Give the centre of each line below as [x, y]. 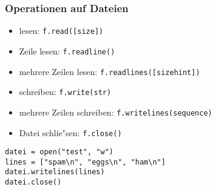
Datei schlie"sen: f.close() [70, 132]
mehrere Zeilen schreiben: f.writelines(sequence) [116, 112]
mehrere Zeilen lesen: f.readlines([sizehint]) [110, 71]
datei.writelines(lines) [55, 172]
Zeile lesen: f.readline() [67, 51]
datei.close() [33, 182]
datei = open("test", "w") [59, 152]
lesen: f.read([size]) [61, 31]
